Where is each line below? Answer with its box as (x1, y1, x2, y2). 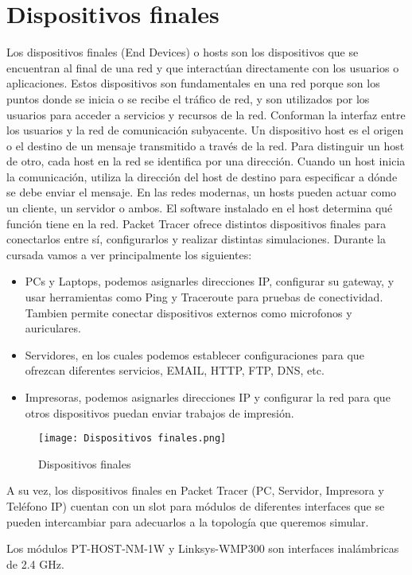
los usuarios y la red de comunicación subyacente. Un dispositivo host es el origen (6, 122, 404, 138)
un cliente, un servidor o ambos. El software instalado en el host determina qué (6, 200, 393, 216)
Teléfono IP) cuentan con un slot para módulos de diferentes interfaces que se (6, 498, 385, 515)
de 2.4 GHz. (6, 555, 64, 572)
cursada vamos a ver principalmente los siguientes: (6, 246, 252, 262)
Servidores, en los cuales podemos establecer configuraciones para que (25, 346, 364, 363)
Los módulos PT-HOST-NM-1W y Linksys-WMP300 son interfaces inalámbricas (6, 540, 399, 557)
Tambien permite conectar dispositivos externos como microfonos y (25, 304, 352, 321)
